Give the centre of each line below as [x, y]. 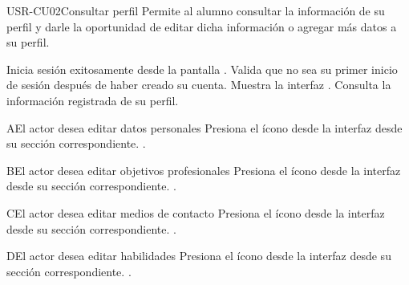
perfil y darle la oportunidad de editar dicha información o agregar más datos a [202, 26]
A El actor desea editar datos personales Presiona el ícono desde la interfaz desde [204, 127]
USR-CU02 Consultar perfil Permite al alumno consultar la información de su [196, 10]
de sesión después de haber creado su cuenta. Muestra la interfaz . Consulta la [199, 85]
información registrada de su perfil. [93, 100]
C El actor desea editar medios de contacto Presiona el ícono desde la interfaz [196, 212]
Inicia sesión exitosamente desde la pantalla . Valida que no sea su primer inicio [202, 69]
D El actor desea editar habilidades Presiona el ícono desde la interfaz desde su [199, 256]
